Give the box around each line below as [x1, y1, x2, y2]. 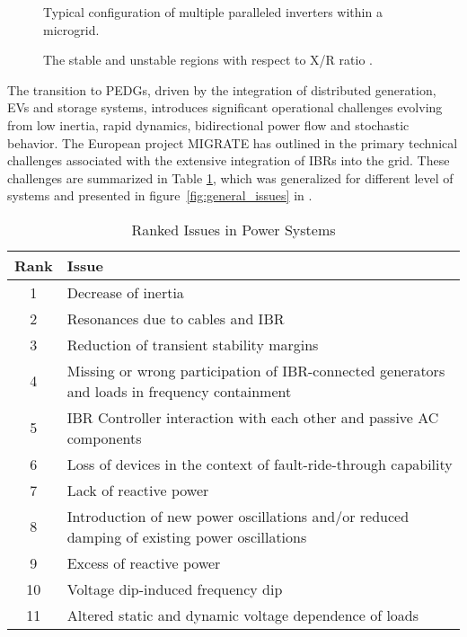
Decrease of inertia [66, 281, 184, 303]
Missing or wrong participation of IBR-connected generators [66, 359, 445, 381]
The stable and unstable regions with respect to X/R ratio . [43, 50, 373, 69]
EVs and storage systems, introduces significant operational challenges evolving [7, 98, 443, 117]
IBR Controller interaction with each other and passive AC [66, 406, 439, 428]
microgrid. [43, 20, 100, 39]
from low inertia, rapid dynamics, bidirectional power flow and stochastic [7, 115, 410, 134]
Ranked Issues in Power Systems [131, 218, 336, 240]
